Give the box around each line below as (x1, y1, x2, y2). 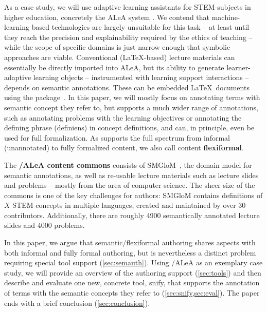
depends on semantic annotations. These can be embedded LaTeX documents (4, 82, 250, 92)
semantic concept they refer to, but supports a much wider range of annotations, (4, 102, 259, 112)
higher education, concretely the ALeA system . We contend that (4, 11, 210, 22)
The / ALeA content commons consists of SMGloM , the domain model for (4, 159, 252, 170)
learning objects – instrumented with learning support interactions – (33, 72, 249, 83)
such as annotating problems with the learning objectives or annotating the (4, 112, 242, 123)
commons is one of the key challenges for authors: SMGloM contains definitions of (4, 189, 263, 200)
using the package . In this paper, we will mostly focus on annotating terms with (4, 92, 260, 103)
